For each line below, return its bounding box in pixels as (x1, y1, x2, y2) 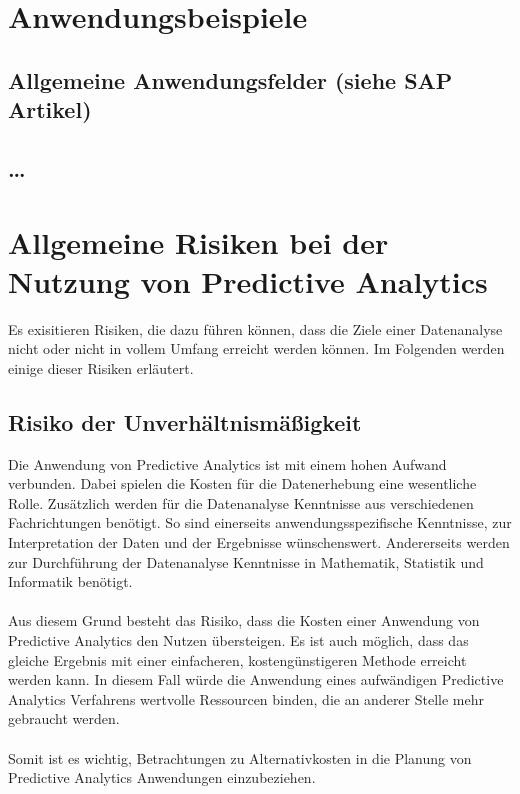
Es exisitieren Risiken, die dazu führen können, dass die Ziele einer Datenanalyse (8, 318, 503, 339)
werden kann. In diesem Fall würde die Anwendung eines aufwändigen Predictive (8, 669, 504, 690)
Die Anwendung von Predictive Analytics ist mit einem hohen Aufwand (8, 453, 447, 474)
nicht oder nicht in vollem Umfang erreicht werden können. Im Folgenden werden (8, 338, 505, 359)
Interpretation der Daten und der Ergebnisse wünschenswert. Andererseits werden (8, 532, 510, 552)
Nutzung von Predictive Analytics (8, 260, 488, 301)
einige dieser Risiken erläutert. (8, 357, 194, 378)
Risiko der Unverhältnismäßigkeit (8, 406, 362, 437)
